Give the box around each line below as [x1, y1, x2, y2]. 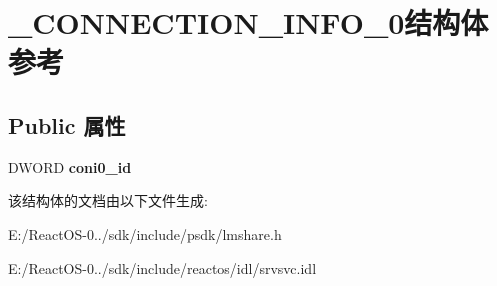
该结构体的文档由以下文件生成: [8, 190, 208, 211]
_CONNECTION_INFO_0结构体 [8, 2, 489, 43]
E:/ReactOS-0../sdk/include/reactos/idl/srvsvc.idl [8, 257, 317, 278]
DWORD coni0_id [8, 156, 132, 177]
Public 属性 [8, 109, 126, 140]
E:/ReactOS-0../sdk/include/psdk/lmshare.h [8, 223, 282, 244]
